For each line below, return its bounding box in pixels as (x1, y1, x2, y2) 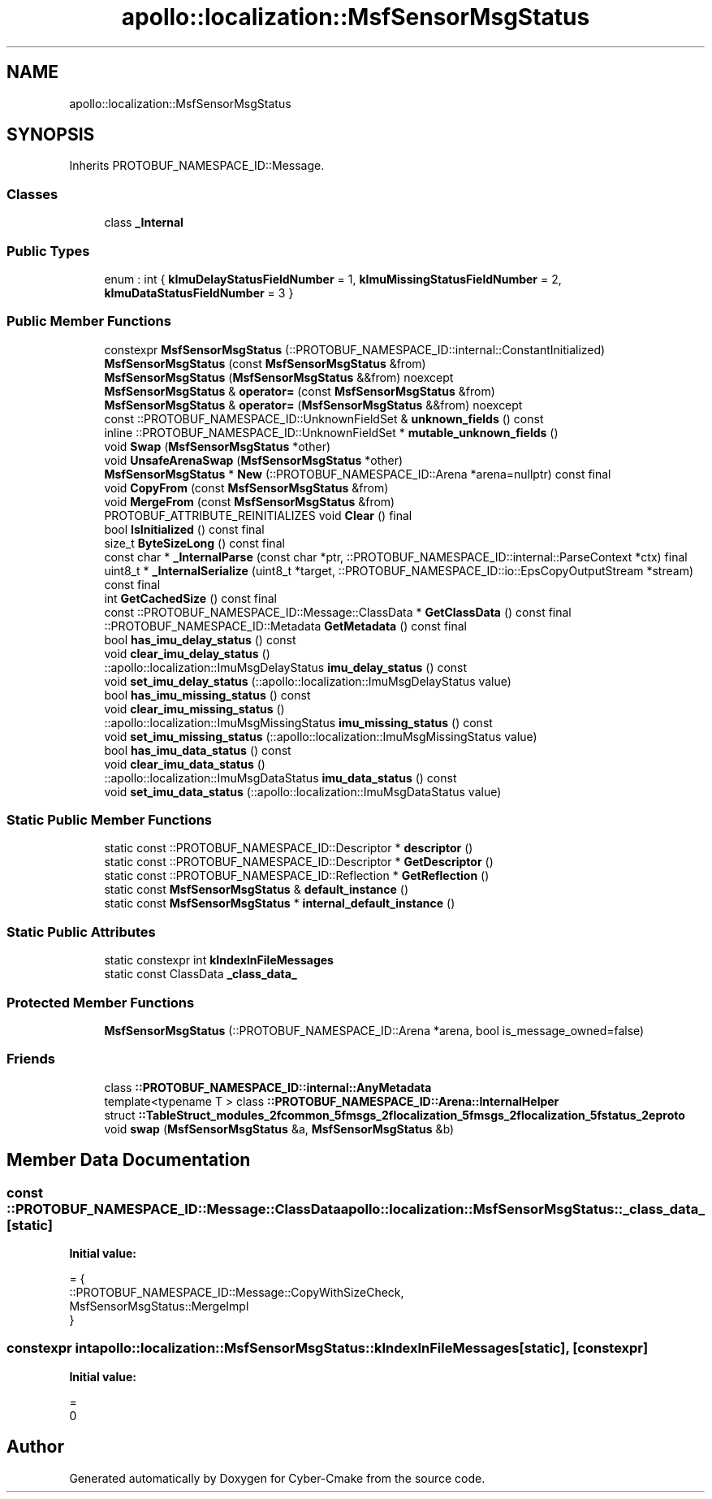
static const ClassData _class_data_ (104, 967, 297, 981)
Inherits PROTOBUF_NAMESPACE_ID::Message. (69, 158, 325, 173)
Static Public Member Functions (6, 812, 213, 829)
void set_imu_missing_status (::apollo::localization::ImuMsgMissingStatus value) (104, 729, 537, 743)
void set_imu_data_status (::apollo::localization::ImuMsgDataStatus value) (104, 784, 502, 799)
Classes (6, 185, 58, 202)
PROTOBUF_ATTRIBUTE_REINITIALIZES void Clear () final (104, 508, 412, 522)
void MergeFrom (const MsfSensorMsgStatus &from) (104, 494, 395, 509)
